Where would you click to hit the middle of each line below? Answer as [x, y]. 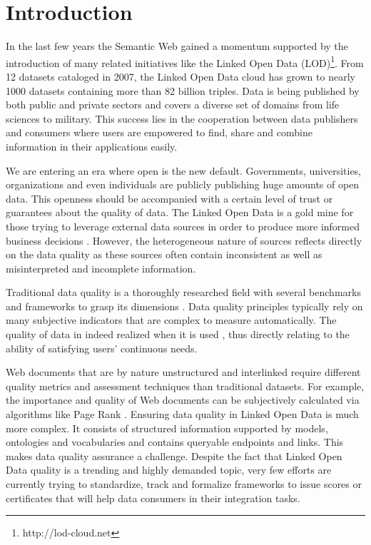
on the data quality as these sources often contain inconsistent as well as [164, 254]
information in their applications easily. [92, 146]
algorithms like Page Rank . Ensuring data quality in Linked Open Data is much [182, 414]
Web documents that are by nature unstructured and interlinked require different [183, 372]
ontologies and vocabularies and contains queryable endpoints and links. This [175, 442]
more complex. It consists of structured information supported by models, [167, 428]
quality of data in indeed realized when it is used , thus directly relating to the [178, 334]
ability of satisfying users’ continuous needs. [102, 348]
